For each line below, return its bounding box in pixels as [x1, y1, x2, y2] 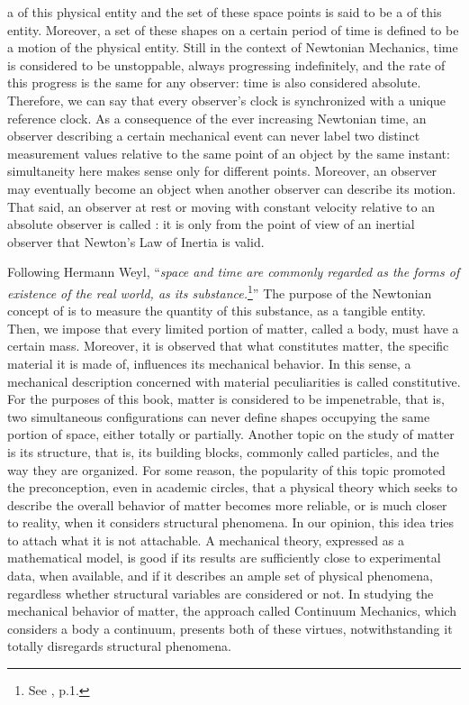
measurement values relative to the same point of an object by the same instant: [7, 143, 450, 162]
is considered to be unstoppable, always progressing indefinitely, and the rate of [7, 55, 446, 74]
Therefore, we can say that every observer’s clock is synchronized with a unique [7, 90, 446, 109]
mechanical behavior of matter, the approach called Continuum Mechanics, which [7, 601, 457, 620]
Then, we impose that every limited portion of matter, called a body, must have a [7, 318, 459, 337]
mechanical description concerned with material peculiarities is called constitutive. [7, 371, 461, 390]
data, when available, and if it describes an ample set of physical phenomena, [7, 566, 433, 585]
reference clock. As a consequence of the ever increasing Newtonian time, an [7, 108, 427, 127]
